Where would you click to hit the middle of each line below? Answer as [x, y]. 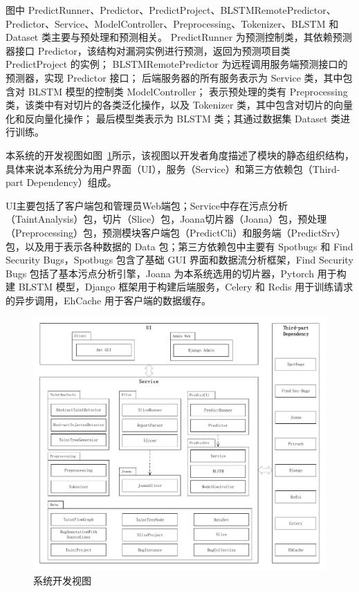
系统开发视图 [62, 580]
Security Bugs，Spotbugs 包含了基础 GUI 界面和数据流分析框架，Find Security [179, 260]
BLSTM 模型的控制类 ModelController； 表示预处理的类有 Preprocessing [188, 91]
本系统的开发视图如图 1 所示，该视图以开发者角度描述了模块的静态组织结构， [180, 155]
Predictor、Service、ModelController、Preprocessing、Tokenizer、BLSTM [166, 23]
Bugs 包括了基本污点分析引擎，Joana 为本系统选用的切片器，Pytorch [160, 273]
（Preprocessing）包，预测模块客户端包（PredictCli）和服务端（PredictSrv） [176, 232]
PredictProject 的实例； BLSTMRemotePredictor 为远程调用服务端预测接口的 [177, 64]
